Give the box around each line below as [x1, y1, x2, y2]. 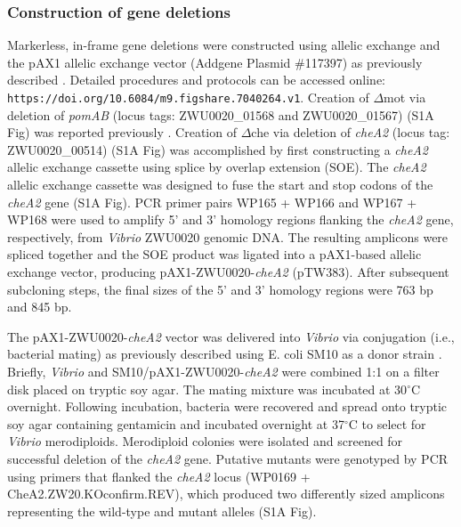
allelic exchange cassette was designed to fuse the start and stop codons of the [7, 175, 433, 194]
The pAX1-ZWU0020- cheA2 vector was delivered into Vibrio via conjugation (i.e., [7, 327, 455, 345]
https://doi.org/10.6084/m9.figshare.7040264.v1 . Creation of [7, 88, 369, 106]
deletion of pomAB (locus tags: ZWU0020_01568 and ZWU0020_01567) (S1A [7, 105, 434, 124]
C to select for [348, 414, 426, 433]
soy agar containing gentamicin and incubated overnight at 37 [7, 414, 344, 433]
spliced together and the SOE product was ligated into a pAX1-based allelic [7, 245, 422, 263]
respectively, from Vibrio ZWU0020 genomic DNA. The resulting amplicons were [7, 227, 449, 246]
